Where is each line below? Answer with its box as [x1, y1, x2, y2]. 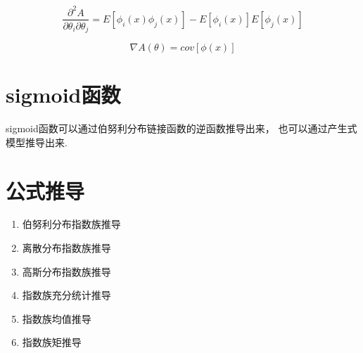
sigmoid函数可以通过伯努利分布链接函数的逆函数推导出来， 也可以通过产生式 [6, 121, 357, 136]
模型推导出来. [6, 134, 68, 149]
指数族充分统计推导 [22, 288, 111, 302]
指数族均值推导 [22, 311, 91, 326]
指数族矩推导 [22, 335, 82, 349]
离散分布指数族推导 [22, 240, 111, 255]
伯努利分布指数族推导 [22, 217, 121, 231]
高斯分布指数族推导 [22, 264, 111, 278]
